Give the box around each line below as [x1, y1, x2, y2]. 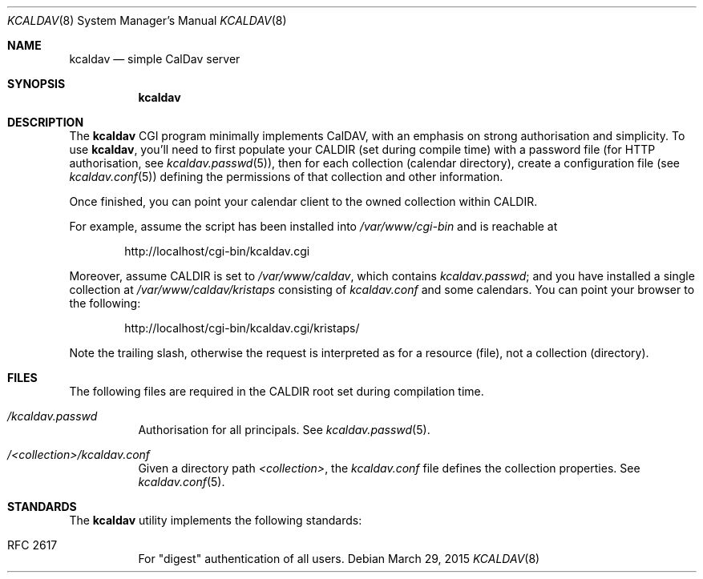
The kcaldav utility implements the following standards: [69, 513, 362, 527]
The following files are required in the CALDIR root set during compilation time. [69, 384, 484, 398]
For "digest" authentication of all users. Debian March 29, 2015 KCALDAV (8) [138, 552, 540, 565]
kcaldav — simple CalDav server [69, 52, 240, 66]
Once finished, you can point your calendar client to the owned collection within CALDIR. [69, 195, 538, 208]
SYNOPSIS [7, 77, 66, 90]
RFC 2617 [7, 538, 58, 552]
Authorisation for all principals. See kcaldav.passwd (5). [138, 423, 430, 436]
